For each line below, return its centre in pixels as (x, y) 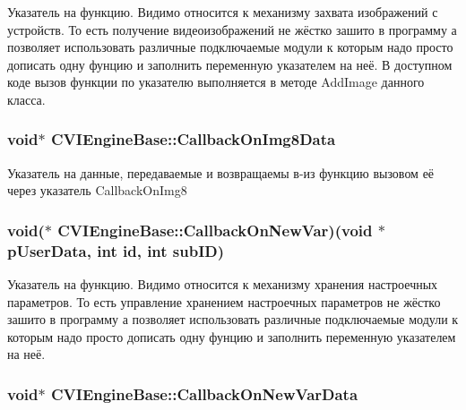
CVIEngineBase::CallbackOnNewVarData (204, 394)
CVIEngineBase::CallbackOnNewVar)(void (215, 230)
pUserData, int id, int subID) (116, 250)
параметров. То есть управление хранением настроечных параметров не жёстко (224, 301)
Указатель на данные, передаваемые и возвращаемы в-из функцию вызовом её (221, 172)
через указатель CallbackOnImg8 (97, 190)
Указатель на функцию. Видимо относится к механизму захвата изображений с (223, 12)
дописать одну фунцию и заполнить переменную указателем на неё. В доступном (230, 64)
